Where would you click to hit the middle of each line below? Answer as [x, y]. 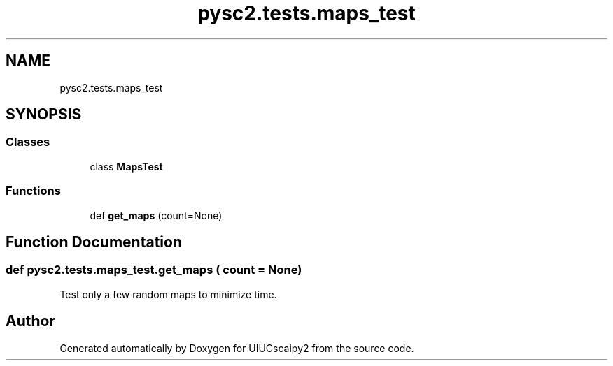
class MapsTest [126, 166]
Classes [28, 142]
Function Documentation [94, 242]
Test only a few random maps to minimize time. [168, 294]
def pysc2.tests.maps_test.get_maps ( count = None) [154, 270]
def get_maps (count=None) [156, 215]
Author [30, 321]
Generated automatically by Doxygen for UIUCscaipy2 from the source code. [237, 348]
